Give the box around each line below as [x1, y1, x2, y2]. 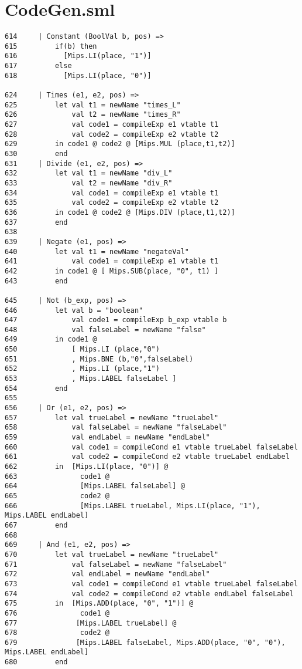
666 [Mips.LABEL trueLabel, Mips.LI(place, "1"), [5, 501, 260, 510]
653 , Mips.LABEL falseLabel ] [5, 374, 177, 383]
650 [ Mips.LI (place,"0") [5, 345, 160, 354]
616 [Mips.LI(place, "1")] [5, 52, 152, 60]
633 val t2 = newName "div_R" [5, 178, 173, 187]
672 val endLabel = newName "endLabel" [5, 570, 210, 579]
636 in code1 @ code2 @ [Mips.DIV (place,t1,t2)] [5, 208, 235, 217]
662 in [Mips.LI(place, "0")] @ [5, 462, 169, 471]
